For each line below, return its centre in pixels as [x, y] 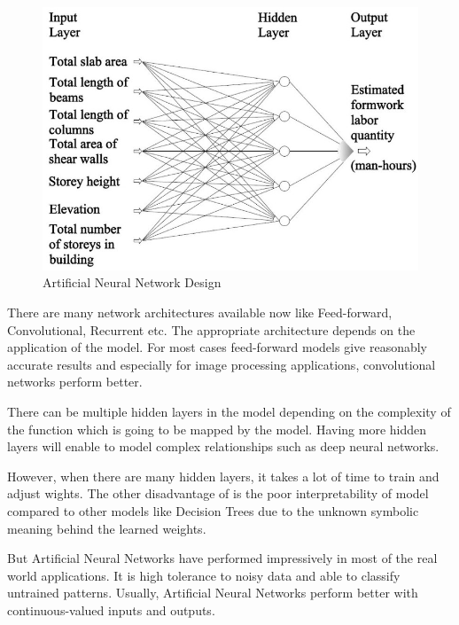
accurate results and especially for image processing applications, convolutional [222, 364]
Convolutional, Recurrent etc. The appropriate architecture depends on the [211, 329]
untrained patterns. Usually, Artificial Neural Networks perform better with [213, 593]
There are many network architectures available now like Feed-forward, [200, 312]
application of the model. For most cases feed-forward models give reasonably [217, 347]
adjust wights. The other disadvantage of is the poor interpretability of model [218, 493]
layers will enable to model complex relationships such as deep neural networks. [223, 446]
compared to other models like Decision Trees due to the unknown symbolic [213, 510]
